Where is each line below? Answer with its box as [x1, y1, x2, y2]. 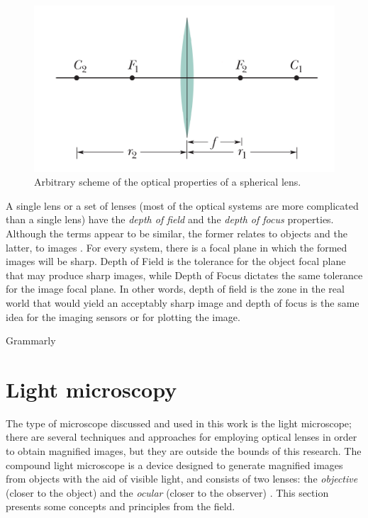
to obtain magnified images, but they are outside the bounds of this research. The [6, 444, 362, 458]
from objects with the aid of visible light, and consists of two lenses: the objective [6, 471, 358, 486]
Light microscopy [6, 374, 177, 403]
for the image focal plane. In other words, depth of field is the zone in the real [6, 281, 345, 296]
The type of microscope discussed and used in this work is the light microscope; [6, 415, 352, 430]
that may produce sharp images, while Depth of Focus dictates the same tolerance [6, 267, 363, 282]
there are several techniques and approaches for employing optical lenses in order [6, 429, 357, 444]
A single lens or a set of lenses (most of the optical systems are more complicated [6, 198, 359, 213]
